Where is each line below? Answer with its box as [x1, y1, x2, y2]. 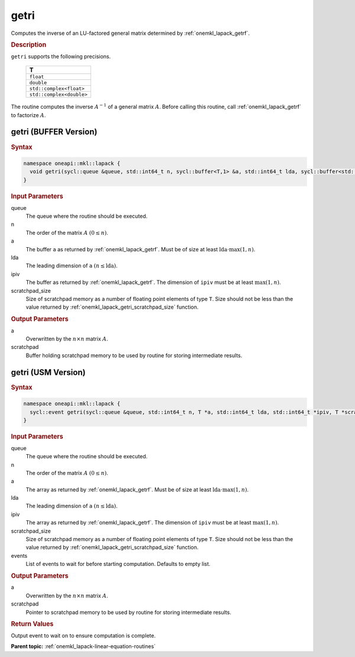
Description [11, 40, 47, 48]
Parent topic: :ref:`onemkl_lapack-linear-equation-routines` [11, 643, 156, 650]
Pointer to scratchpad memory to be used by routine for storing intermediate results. [25, 609, 232, 616]
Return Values [11, 620, 54, 628]
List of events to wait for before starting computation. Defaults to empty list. [25, 561, 211, 568]
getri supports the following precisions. [11, 53, 111, 60]
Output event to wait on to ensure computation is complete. [11, 632, 156, 639]
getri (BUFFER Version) [11, 127, 98, 137]
